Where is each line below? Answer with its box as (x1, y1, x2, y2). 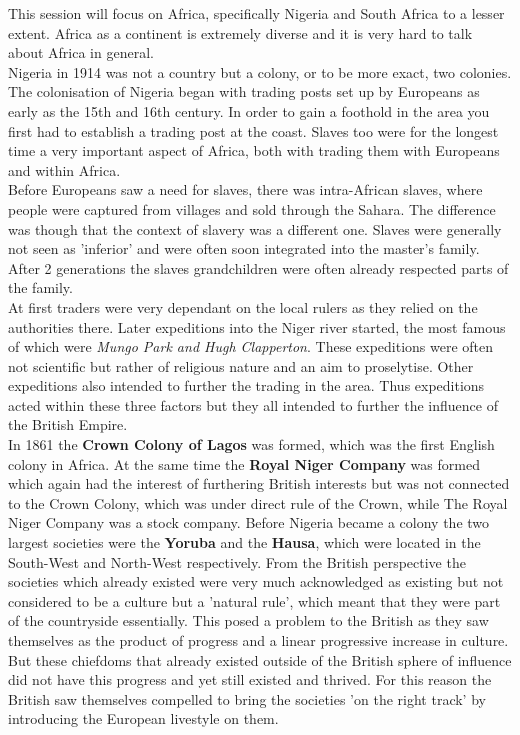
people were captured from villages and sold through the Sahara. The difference (8, 198, 496, 219)
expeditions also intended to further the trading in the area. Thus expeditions (8, 375, 485, 396)
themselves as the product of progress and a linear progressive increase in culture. (8, 630, 509, 650)
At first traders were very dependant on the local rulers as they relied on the (8, 296, 478, 317)
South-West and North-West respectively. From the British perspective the (8, 551, 466, 572)
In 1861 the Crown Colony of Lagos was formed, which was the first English (8, 434, 495, 455)
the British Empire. (8, 414, 128, 435)
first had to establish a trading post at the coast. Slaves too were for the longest (8, 120, 499, 141)
